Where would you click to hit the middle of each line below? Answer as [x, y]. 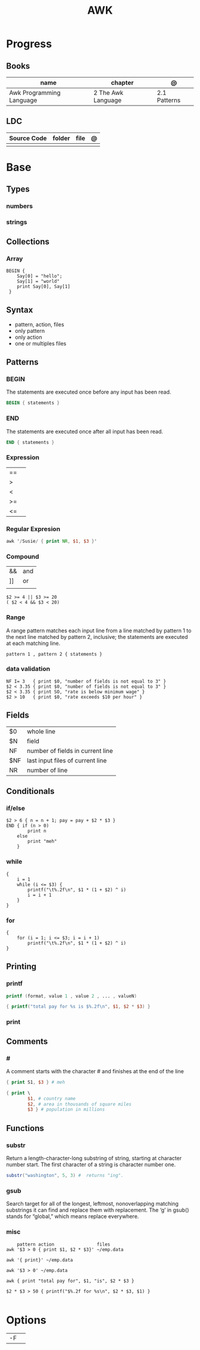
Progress [29, 44]
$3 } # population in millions [66, 1110]
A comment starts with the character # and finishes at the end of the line [95, 1071]
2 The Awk [108, 93]
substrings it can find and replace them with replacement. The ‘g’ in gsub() [98, 1210]
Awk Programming [35, 93]
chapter [122, 83]
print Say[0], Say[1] [43, 286]
